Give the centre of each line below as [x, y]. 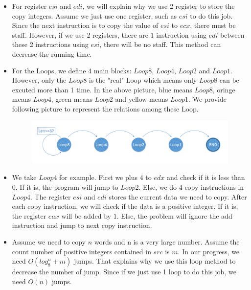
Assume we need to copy [49, 242]
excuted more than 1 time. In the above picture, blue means [102, 89]
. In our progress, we [209, 251]
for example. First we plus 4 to [105, 177]
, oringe [224, 89]
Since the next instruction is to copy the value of [85, 25]
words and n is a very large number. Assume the [167, 242]
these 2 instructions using [50, 44]
